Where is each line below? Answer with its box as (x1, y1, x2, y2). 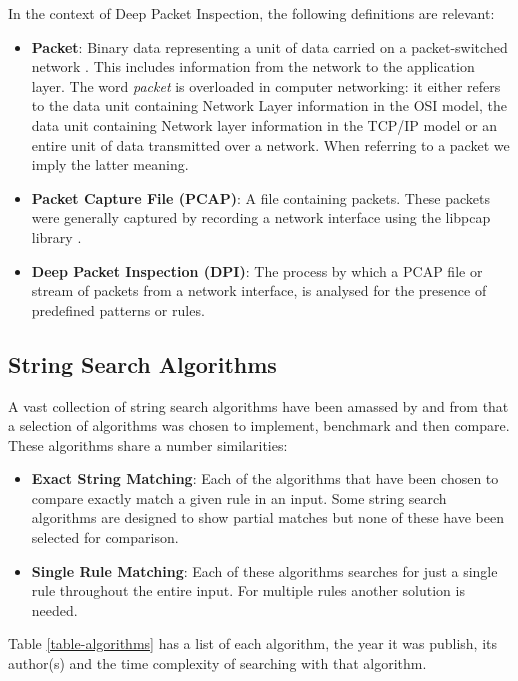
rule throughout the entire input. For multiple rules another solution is (31, 580, 465, 601)
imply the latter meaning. (31, 154, 189, 175)
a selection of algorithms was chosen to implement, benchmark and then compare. (8, 415, 510, 436)
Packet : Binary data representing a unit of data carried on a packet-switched (31, 36, 508, 57)
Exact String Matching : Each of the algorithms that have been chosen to (31, 468, 499, 489)
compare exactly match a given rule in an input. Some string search (31, 487, 447, 508)
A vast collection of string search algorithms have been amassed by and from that (8, 395, 509, 416)
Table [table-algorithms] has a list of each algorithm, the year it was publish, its (8, 633, 498, 654)
